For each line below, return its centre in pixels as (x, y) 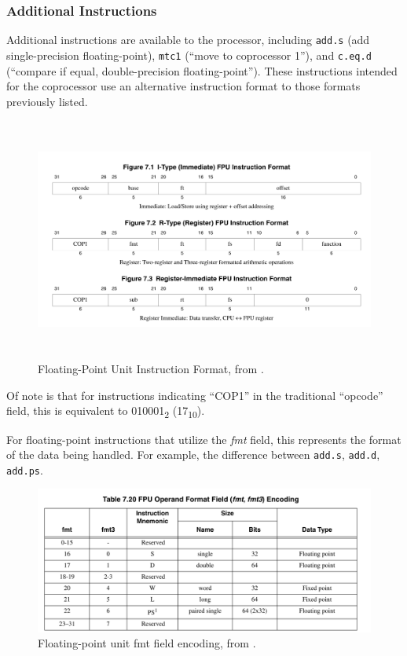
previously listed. (47, 101)
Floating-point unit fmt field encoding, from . (147, 643)
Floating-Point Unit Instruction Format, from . (151, 369)
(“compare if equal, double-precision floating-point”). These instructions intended (202, 70)
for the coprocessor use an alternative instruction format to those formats (183, 86)
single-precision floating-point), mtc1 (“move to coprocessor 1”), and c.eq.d (189, 55)
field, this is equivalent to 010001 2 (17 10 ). (106, 412)
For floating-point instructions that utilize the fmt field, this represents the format (204, 439)
